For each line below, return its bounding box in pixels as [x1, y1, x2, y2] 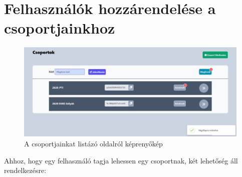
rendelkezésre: [4, 165, 47, 175]
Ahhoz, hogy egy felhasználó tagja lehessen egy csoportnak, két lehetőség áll [4, 155, 238, 165]
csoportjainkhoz [4, 18, 115, 38]
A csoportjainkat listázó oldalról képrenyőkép [24, 138, 163, 148]
